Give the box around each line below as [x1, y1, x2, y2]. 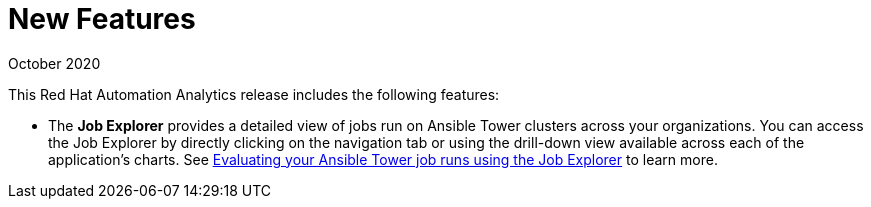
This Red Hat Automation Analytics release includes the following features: [8, 85, 500, 103]
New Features [8, 2, 196, 36]
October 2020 [8, 54, 101, 72]
